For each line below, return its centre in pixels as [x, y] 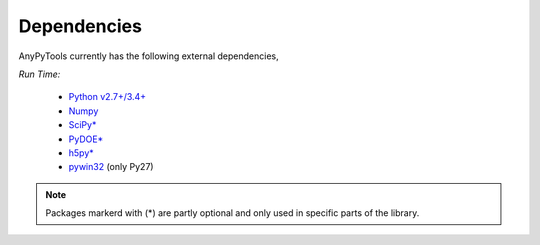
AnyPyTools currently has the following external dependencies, [148, 56]
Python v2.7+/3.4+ [107, 97]
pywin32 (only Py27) [111, 167]
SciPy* [82, 125]
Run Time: [39, 74]
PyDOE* [86, 139]
